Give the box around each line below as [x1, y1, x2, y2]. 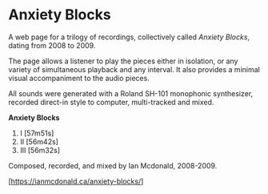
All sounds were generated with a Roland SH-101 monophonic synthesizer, [8, 88, 254, 98]
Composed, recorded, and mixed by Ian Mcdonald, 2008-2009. [8, 160, 218, 170]
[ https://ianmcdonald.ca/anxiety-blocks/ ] [8, 176, 144, 186]
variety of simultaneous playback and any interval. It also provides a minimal [8, 64, 260, 74]
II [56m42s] [19, 136, 58, 146]
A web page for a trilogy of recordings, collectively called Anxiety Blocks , [8, 32, 250, 42]
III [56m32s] [19, 145, 61, 155]
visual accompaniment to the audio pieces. [8, 73, 150, 83]
